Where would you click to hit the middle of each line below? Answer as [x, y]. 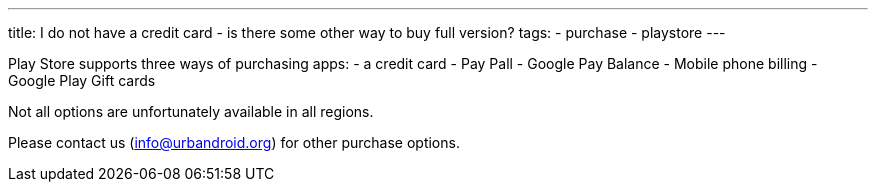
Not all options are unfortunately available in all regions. [191, 111]
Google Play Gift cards [82, 80]
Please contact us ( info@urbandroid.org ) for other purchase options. [234, 142]
